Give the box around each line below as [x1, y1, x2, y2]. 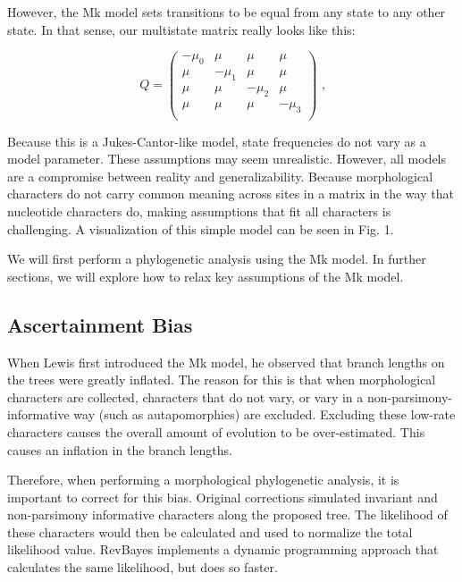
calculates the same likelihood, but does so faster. [7, 558, 278, 577]
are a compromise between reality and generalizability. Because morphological [7, 166, 433, 185]
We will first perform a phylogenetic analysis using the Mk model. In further [7, 249, 426, 268]
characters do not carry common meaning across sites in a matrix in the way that [7, 184, 454, 203]
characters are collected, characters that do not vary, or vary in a [7, 387, 364, 406]
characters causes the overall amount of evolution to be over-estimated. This [7, 422, 425, 441]
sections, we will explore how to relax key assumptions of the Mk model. [7, 266, 404, 285]
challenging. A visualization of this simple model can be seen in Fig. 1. [7, 219, 394, 238]
